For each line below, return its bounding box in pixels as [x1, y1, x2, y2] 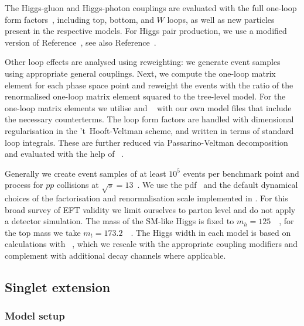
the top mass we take [5, 226, 81, 238]
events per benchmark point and [183, 167, 299, 179]
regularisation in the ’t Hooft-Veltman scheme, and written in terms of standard [5, 124, 294, 136]
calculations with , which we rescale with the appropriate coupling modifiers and [5, 238, 298, 250]
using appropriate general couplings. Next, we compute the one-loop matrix [5, 67, 276, 79]
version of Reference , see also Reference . [5, 36, 156, 48]
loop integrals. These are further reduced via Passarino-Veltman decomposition [5, 136, 288, 148]
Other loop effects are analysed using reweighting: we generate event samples [5, 56, 281, 68]
